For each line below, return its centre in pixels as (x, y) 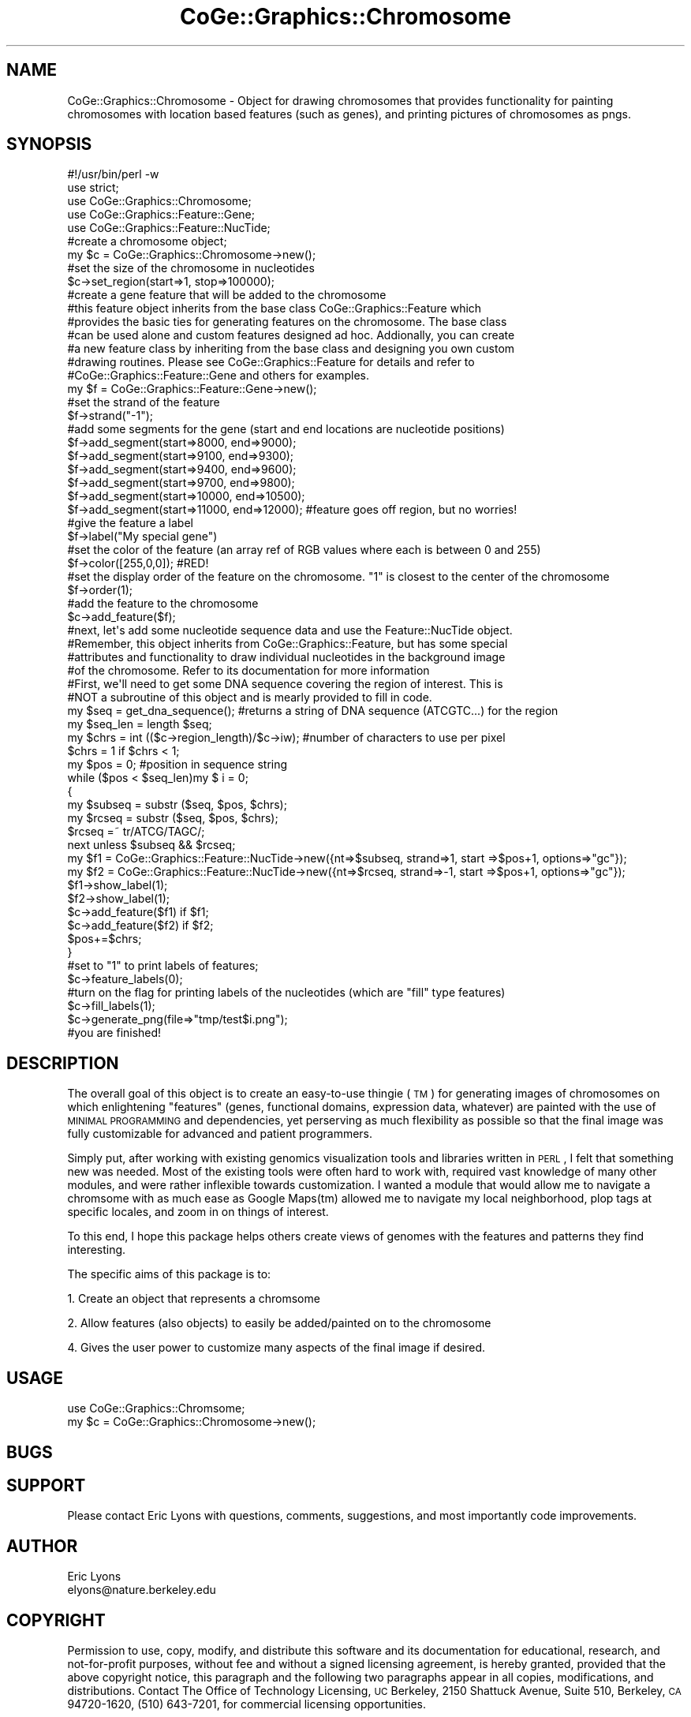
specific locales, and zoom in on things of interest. (198, 1212)
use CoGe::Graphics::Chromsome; (156, 1408)
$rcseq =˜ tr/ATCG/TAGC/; (136, 832)
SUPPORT (46, 1485)
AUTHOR (42, 1546)
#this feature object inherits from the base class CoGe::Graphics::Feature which (275, 309)
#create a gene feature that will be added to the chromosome (227, 295)
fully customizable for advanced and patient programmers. (220, 1134)
